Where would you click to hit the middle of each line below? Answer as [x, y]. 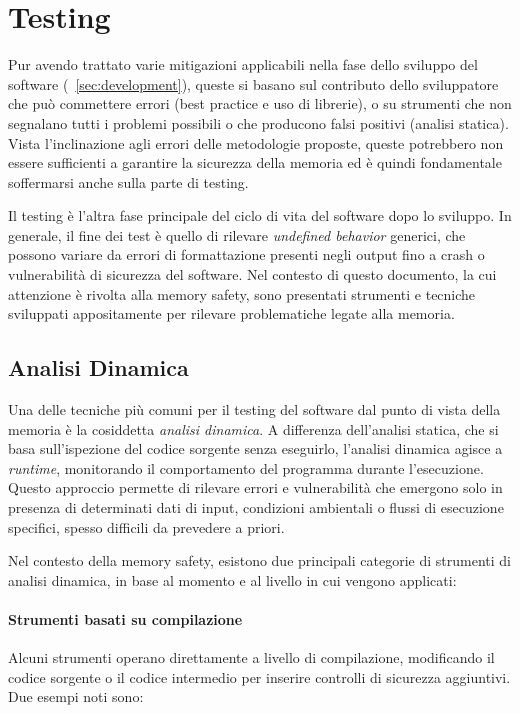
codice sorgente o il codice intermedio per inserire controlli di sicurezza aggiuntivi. [259, 676]
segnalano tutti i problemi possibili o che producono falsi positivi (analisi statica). [258, 122]
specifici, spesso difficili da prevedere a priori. [146, 526]
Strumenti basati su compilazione [125, 618]
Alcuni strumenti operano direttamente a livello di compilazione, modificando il [251, 657]
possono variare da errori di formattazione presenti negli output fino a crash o [246, 254]
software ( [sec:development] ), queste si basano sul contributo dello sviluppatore [253, 83]
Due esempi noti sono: [76, 696]
